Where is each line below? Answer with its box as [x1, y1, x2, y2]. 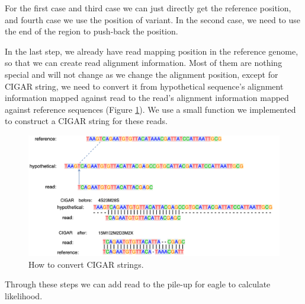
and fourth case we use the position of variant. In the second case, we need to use [5, 13, 301, 26]
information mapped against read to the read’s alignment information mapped [5, 91, 289, 104]
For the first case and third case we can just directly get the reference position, [5, 2, 291, 14]
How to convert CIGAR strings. [28, 258, 144, 270]
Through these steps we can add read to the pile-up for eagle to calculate [5, 278, 271, 290]
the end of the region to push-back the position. [5, 25, 178, 37]
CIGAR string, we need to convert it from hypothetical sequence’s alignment [5, 80, 284, 92]
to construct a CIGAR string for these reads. [5, 115, 168, 127]
